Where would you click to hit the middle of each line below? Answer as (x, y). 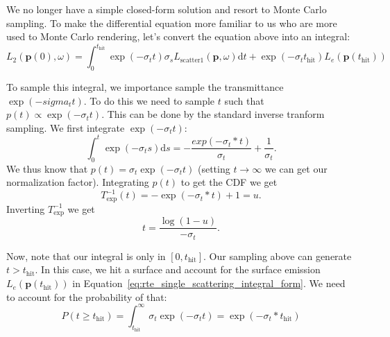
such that (244, 100)
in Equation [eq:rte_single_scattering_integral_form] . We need (209, 283)
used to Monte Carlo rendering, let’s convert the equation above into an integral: (178, 36)
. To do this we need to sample (149, 100)
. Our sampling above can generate (278, 256)
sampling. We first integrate (66, 127)
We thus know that (47, 168)
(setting (214, 168)
